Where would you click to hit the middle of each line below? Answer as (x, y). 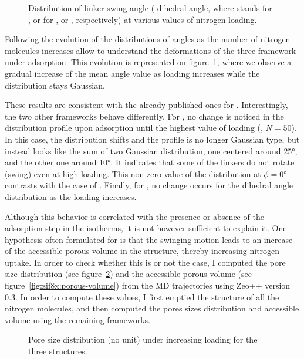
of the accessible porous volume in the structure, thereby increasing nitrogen (142, 251)
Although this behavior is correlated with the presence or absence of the (134, 216)
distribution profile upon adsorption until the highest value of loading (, (134, 128)
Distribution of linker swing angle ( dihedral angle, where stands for (150, 8)
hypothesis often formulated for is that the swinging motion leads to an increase (149, 239)
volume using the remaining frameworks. (77, 319)
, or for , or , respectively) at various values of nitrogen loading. (143, 19)
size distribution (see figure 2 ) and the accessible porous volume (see (129, 274)
